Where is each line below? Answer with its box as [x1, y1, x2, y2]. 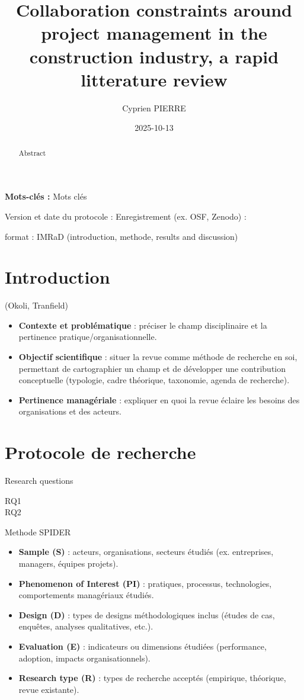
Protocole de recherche [5, 440, 196, 464]
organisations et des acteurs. [18, 405, 121, 418]
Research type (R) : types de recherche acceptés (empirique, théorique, [18, 672, 286, 684]
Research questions [5, 474, 73, 487]
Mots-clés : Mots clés [5, 190, 87, 203]
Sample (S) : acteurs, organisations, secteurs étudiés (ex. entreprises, [18, 545, 274, 558]
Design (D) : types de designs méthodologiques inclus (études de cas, [18, 608, 275, 621]
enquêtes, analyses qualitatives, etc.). [18, 620, 153, 632]
